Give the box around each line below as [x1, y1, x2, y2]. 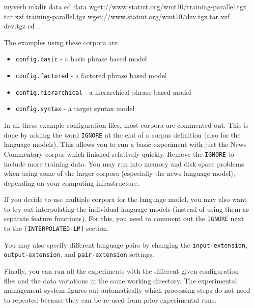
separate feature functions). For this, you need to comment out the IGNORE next [4, 213, 244, 224]
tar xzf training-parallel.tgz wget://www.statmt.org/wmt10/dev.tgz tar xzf [4, 11, 229, 21]
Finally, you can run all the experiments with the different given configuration [4, 266, 239, 276]
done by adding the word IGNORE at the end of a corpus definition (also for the [4, 129, 241, 140]
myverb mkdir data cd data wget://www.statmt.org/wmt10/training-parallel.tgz [4, 1, 247, 11]
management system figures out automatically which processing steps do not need [4, 285, 251, 295]
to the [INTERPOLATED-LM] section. [4, 223, 109, 233]
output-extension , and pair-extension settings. [4, 249, 154, 259]
